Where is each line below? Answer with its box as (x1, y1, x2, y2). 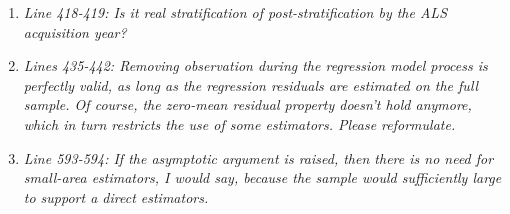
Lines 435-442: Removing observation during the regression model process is (23, 55, 488, 76)
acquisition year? (23, 21, 127, 42)
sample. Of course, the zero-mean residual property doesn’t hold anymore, (23, 94, 472, 115)
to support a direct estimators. (23, 186, 209, 207)
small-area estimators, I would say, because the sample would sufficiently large (23, 167, 502, 188)
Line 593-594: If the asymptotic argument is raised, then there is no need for (23, 147, 494, 168)
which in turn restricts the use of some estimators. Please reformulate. (23, 113, 456, 134)
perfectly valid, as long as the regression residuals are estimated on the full (23, 74, 479, 95)
